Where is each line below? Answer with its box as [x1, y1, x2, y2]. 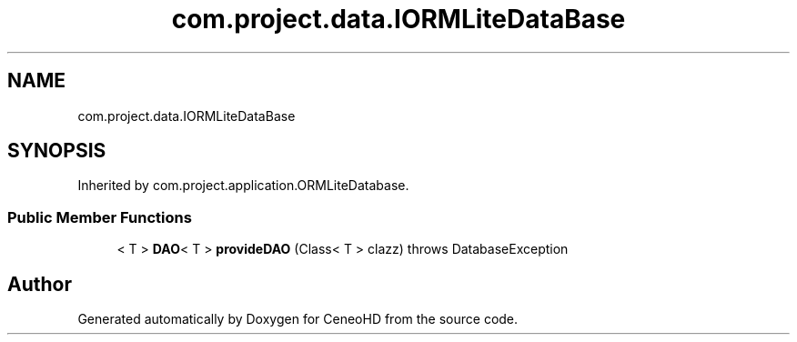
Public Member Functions [7, 207, 192, 226]
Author [7, 272, 72, 296]
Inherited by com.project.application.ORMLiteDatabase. [77, 177, 409, 194]
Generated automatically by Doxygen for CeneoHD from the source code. [77, 311, 519, 327]
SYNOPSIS [7, 139, 106, 163]
